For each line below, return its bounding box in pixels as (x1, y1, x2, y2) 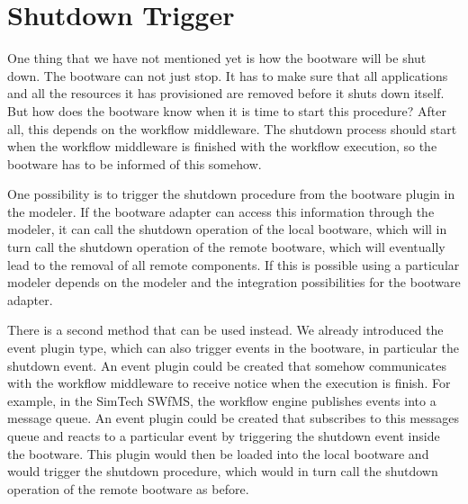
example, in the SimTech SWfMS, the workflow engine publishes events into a (7, 391, 436, 409)
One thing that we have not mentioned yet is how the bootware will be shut (7, 49, 427, 67)
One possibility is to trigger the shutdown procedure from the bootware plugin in (7, 184, 455, 203)
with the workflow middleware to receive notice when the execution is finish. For (7, 373, 451, 392)
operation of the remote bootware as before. (7, 479, 249, 498)
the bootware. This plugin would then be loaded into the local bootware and (7, 444, 429, 463)
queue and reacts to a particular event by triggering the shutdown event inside (7, 427, 440, 445)
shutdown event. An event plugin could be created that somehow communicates (7, 355, 446, 374)
